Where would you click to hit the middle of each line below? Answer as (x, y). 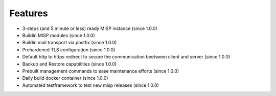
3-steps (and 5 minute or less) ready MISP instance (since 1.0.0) (90, 28)
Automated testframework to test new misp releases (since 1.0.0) (91, 85)
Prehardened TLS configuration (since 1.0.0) (69, 50)
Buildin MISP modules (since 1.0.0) (59, 35)
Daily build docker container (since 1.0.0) (65, 78)
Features (29, 13)
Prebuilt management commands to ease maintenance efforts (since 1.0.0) (100, 71)
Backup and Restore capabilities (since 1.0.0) (70, 64)
